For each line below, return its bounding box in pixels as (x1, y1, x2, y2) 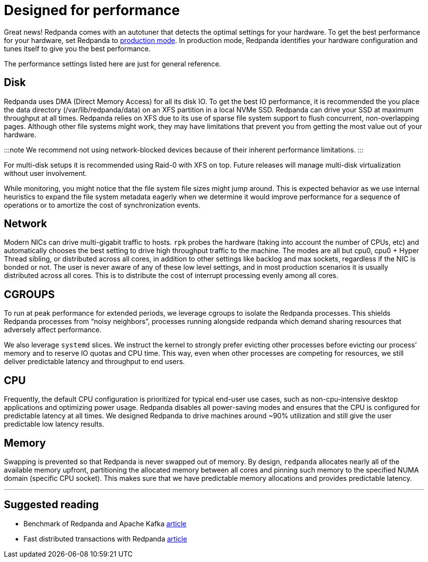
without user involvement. (4, 169, 87, 177)
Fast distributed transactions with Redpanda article (23, 534, 187, 543)
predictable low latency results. (4, 420, 105, 429)
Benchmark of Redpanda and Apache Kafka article (23, 519, 187, 528)
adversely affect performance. (4, 325, 102, 334)
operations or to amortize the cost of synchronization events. (4, 200, 200, 209)
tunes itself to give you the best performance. (4, 44, 151, 53)
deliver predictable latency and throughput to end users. (4, 357, 185, 366)
